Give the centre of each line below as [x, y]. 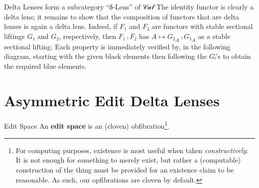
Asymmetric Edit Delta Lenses [112, 100]
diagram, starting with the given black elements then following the [106, 56]
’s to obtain [233, 56]
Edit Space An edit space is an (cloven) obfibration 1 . [87, 125]
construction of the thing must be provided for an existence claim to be [125, 169]
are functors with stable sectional [202, 26]
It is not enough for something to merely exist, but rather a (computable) [128, 160]
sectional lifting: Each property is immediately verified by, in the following [117, 46]
